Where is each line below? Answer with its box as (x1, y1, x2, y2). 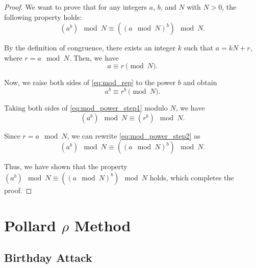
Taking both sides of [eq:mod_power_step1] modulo (4, 102, 168, 113)
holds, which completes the (149, 172, 234, 182)
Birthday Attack (4, 250, 92, 265)
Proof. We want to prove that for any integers (4, 2, 147, 12)
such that (184, 42, 213, 53)
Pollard (4, 215, 56, 235)
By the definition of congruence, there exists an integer (4, 42, 176, 53)
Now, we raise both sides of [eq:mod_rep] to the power (4, 77, 175, 88)
